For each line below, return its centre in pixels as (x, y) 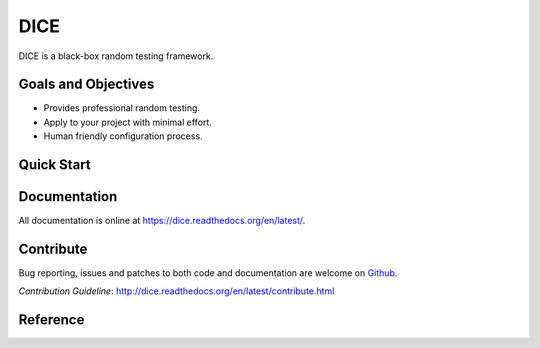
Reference (51, 320)
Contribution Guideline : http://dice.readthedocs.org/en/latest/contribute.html (176, 291)
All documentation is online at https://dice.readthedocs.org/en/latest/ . (162, 221)
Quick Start (54, 165)
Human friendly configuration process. (123, 136)
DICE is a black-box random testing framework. (116, 56)
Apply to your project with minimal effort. (127, 122)
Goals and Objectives (86, 84)
